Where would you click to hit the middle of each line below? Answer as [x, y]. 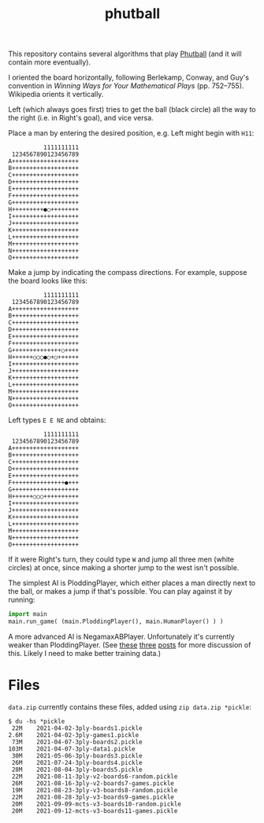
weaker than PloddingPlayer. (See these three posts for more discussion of [130, 645]
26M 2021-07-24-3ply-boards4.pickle [77, 762]
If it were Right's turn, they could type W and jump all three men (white [121, 559]
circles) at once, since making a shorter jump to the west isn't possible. [124, 568]
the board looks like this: [48, 281]
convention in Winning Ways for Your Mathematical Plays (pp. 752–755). [126, 86]
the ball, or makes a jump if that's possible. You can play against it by [120, 591]
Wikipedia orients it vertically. [56, 95]
